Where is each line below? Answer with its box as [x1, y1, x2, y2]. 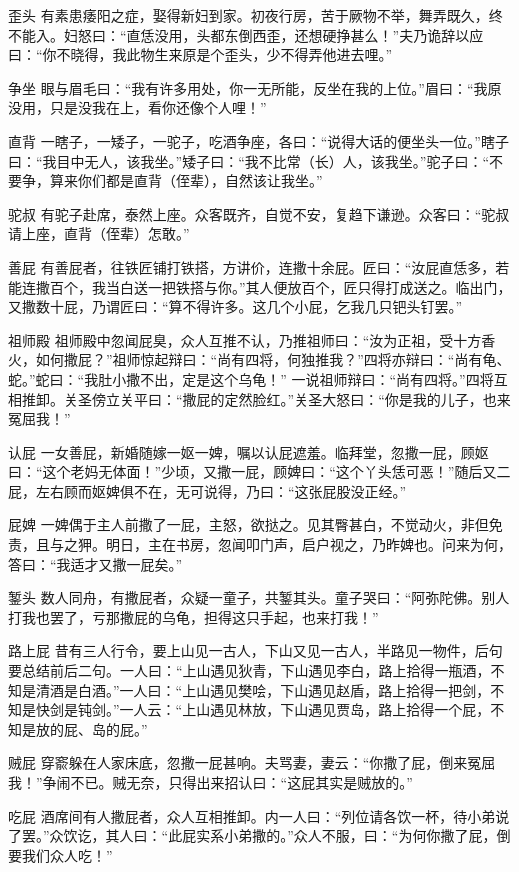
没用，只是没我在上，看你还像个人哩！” [8, 97, 267, 118]
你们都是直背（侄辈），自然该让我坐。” [77, 170, 323, 191]
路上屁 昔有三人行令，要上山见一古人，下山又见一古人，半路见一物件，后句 [8, 640, 503, 661]
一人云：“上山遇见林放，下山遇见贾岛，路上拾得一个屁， [119, 699, 491, 720]
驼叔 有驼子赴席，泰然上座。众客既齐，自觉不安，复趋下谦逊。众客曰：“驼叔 [8, 203, 510, 224]
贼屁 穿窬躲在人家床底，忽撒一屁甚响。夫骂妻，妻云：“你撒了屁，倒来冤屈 [8, 752, 496, 773]
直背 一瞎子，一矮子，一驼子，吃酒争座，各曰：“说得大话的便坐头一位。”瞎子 [8, 130, 509, 151]
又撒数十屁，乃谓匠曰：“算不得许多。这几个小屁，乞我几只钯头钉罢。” [8, 296, 463, 317]
